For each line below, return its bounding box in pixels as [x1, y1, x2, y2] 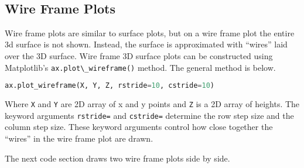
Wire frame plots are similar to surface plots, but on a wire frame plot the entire [5, 26, 295, 39]
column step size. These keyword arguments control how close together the [5, 121, 273, 133]
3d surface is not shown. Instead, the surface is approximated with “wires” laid [5, 38, 288, 50]
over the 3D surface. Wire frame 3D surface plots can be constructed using [5, 49, 273, 61]
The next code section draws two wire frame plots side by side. [5, 152, 230, 164]
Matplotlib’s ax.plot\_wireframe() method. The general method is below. [5, 61, 276, 73]
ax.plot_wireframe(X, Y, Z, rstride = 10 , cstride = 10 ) [5, 81, 215, 90]
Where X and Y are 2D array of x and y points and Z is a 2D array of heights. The [5, 98, 300, 110]
